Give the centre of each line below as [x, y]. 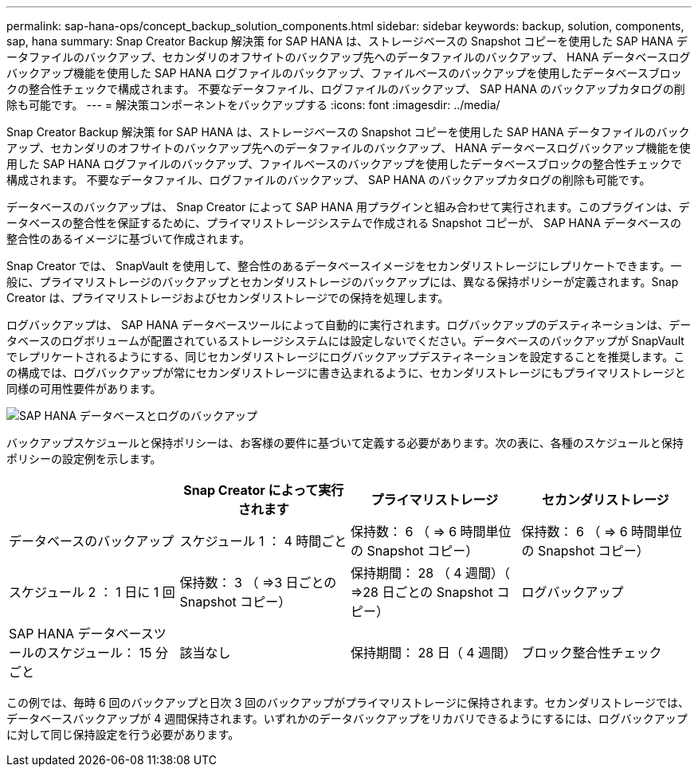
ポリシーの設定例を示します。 [84, 459]
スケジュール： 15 [100, 653]
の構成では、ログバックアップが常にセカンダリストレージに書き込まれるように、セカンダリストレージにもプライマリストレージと [346, 373]
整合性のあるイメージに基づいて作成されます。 [128, 239]
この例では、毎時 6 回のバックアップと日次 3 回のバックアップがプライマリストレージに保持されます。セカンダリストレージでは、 [348, 702]
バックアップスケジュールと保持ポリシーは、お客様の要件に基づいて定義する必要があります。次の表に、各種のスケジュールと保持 [345, 443]
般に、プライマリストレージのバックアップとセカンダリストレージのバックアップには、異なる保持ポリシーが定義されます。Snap [343, 282]
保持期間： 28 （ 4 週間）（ [430, 573]
